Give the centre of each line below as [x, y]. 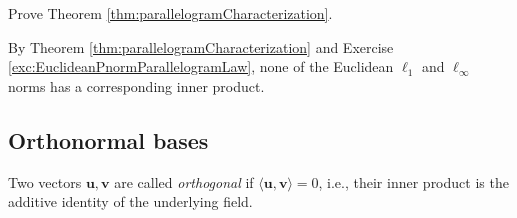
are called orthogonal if [184, 181]
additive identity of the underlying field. [130, 201]
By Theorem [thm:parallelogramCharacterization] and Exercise [201, 46]
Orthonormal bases [108, 139]
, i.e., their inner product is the [413, 181]
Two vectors [45, 181]
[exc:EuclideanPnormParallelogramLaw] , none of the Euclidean [201, 66]
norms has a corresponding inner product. [136, 85]
